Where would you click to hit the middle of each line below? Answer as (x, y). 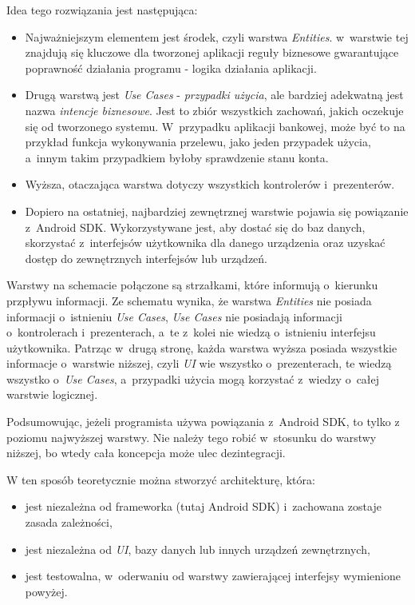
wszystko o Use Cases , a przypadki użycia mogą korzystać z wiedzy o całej (193, 378)
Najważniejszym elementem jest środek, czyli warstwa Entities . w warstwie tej (217, 36)
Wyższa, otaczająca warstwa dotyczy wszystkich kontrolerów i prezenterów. (210, 184)
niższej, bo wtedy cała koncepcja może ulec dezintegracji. (146, 453)
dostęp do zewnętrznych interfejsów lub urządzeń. (146, 258)
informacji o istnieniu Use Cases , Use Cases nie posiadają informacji (174, 316)
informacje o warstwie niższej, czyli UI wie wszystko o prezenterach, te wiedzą (199, 363)
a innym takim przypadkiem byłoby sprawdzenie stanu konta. (177, 157)
